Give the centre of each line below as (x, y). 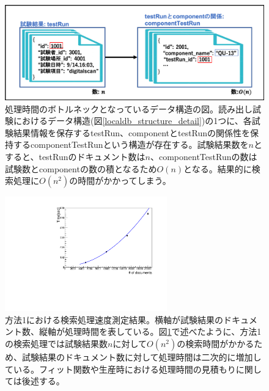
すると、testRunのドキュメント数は (75, 157)
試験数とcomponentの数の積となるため (81, 168)
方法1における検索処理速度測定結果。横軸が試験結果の (114, 319)
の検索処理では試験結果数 (56, 343)
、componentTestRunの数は (204, 157)
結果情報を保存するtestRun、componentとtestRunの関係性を (132, 132)
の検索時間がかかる (216, 343)
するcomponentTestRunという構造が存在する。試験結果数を (131, 144)
